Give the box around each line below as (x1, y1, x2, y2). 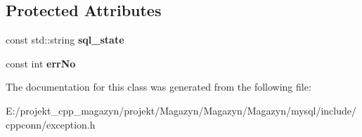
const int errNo (6, 56, 76, 70)
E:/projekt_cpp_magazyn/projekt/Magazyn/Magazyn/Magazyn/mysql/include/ (6, 103, 356, 117)
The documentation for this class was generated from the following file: (6, 79, 311, 94)
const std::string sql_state (6, 32, 124, 47)
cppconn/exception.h (6, 117, 96, 131)
